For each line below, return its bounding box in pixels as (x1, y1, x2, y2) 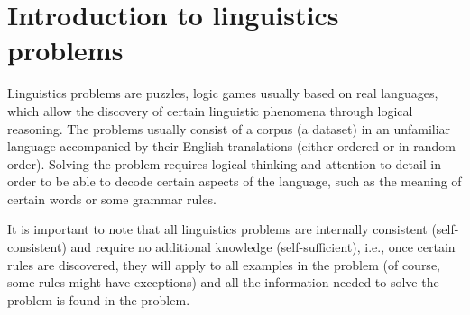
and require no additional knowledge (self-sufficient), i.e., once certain (70, 238, 456, 256)
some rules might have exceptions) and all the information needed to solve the (7, 273, 439, 292)
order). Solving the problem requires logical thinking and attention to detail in (7, 154, 442, 173)
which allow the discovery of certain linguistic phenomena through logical (7, 101, 413, 120)
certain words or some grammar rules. (7, 189, 217, 208)
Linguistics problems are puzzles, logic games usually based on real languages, (7, 84, 438, 103)
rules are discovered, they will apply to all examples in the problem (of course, (7, 255, 440, 274)
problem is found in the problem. (7, 290, 190, 309)
